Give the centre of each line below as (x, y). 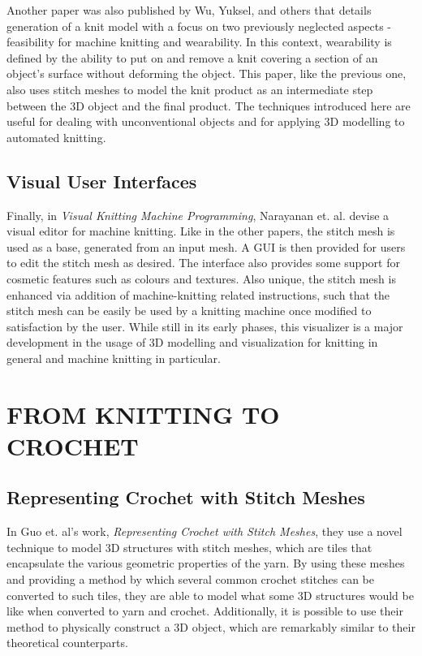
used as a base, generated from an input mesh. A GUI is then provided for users (206, 246)
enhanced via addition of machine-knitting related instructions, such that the (198, 294)
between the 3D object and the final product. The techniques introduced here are (209, 105)
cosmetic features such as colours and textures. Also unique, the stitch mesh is (201, 278)
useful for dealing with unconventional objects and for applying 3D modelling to (206, 121)
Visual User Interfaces (102, 181)
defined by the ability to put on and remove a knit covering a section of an (192, 57)
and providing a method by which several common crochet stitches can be (190, 579)
